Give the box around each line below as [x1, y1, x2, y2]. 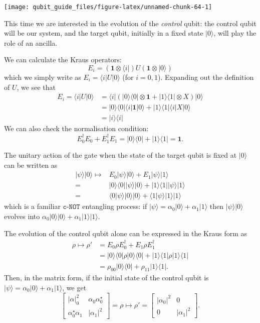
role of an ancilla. [4, 37, 58, 48]
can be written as [4, 159, 58, 170]
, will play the [213, 28, 256, 38]
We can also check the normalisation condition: [4, 123, 149, 134]
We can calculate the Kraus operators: [4, 54, 122, 65]
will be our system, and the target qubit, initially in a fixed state [4, 28, 203, 38]
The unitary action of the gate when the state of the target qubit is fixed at [4, 150, 237, 160]
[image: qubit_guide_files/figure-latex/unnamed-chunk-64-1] [4, 4, 212, 11]
